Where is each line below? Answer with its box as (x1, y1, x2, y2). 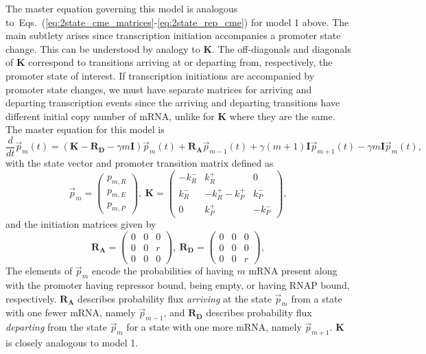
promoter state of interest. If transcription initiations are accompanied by (5, 68, 315, 82)
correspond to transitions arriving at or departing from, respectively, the (28, 55, 333, 69)
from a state (291, 291, 342, 305)
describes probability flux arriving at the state (78, 291, 272, 305)
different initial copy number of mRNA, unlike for (5, 108, 215, 123)
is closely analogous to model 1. (5, 335, 139, 349)
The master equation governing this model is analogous (5, 1, 238, 15)
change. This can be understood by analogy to (5, 41, 200, 56)
